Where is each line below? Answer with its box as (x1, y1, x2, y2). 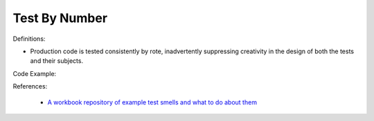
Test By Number (12, 10, 107, 26)
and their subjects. (30, 57, 83, 65)
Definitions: (12, 35, 46, 43)
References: (12, 82, 48, 91)
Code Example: (12, 69, 57, 77)
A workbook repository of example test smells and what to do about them (47, 97, 258, 106)
